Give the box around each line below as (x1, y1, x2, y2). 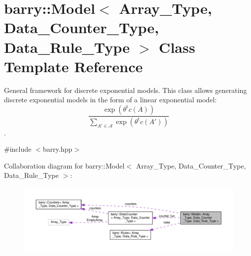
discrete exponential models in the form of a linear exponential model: (4, 94, 217, 105)
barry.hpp (43, 144, 72, 154)
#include (4, 144, 32, 154)
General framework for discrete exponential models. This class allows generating (4, 85, 247, 95)
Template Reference (4, 56, 143, 76)
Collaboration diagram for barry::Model (4, 160, 125, 171)
